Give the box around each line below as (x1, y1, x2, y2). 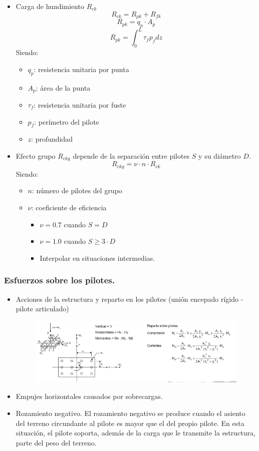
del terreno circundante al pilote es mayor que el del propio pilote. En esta (16, 417, 244, 428)
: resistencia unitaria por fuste (34, 99, 126, 110)
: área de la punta (36, 82, 91, 93)
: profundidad (31, 134, 73, 144)
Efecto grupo (16, 150, 56, 161)
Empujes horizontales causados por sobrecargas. (16, 391, 163, 401)
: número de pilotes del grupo (32, 185, 122, 196)
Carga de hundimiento (16, 1, 84, 11)
